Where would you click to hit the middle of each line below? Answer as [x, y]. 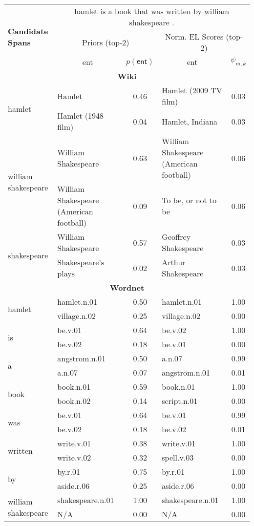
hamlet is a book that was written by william [152, 11]
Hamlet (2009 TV [192, 90]
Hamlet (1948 [80, 116]
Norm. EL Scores [194, 36]
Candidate [28, 31]
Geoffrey [176, 237]
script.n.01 [180, 401]
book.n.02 [74, 401]
